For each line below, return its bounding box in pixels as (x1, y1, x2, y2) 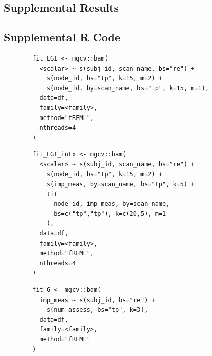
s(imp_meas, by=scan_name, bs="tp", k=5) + (46, 181, 195, 188)
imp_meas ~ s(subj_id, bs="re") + (39, 296, 155, 304)
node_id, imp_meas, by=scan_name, (54, 200, 170, 208)
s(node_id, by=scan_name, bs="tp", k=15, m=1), (46, 84, 209, 92)
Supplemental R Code (4, 29, 121, 45)
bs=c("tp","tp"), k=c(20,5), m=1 (54, 210, 166, 217)
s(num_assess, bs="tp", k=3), (46, 306, 148, 314)
